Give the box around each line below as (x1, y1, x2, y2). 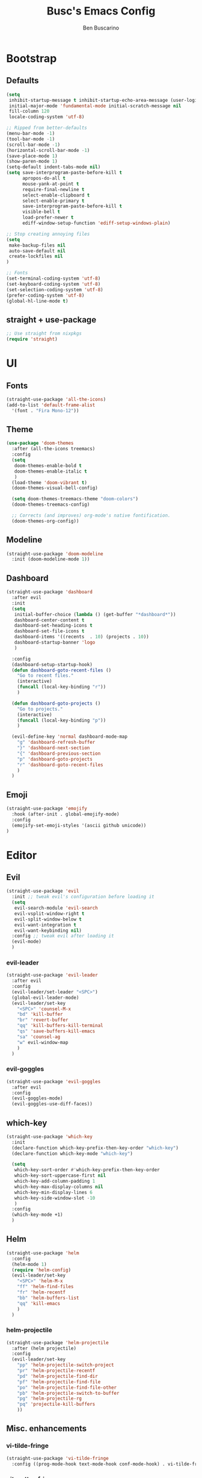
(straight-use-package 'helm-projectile (6, 1339, 109, 1345)
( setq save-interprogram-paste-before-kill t (6, 170, 122, 176)
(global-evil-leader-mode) (11, 995, 79, 1001)
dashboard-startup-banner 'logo (14, 640, 96, 646)
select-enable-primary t (22, 198, 85, 204)
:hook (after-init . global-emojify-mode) (11, 811, 120, 817)
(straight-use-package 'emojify (6, 806, 87, 812)
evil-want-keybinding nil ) (14, 927, 82, 934)
